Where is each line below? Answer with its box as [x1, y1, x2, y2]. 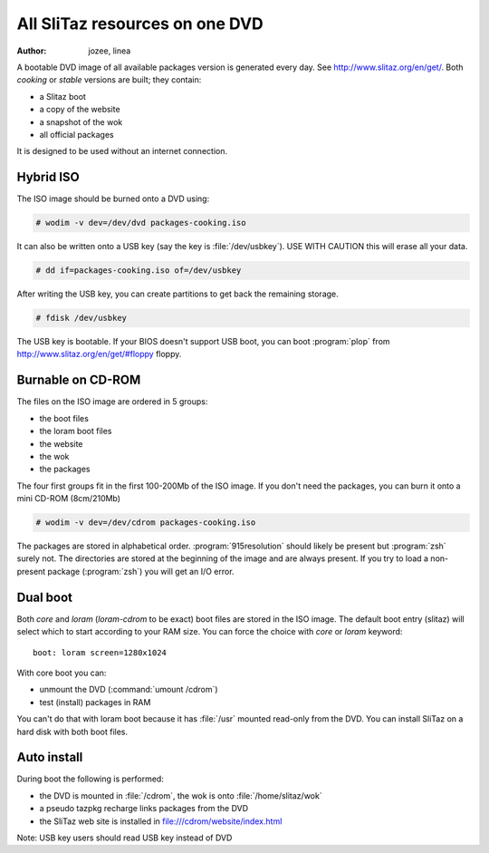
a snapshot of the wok [39, 116, 123, 127]
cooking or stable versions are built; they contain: [16, 74, 202, 85]
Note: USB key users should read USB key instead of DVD [16, 832, 233, 843]
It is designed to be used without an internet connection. [16, 146, 228, 157]
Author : [16, 45, 47, 56]
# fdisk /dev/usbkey [35, 313, 127, 324]
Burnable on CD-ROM [16, 373, 141, 388]
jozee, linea [88, 45, 131, 56]
